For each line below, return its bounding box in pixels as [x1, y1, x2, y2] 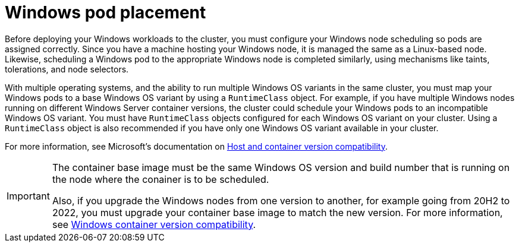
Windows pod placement [5, 2, 206, 23]
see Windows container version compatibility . [52, 218, 256, 230]
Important [7, 189, 50, 202]
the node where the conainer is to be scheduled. [52, 173, 269, 185]
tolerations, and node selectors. [5, 64, 129, 74]
